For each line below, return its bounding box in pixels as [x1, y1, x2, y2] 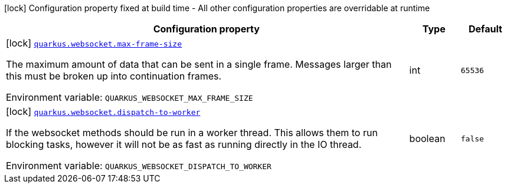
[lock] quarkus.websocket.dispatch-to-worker [6, 105, 201, 117]
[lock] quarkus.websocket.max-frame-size [6, 37, 182, 49]
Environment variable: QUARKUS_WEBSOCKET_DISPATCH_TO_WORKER [6, 160, 272, 171]
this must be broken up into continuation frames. [6, 70, 222, 82]
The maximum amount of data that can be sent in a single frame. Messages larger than [6, 58, 392, 70]
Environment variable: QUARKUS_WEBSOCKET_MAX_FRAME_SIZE [6, 91, 253, 103]
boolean [409, 133, 446, 144]
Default [468, 23, 502, 35]
